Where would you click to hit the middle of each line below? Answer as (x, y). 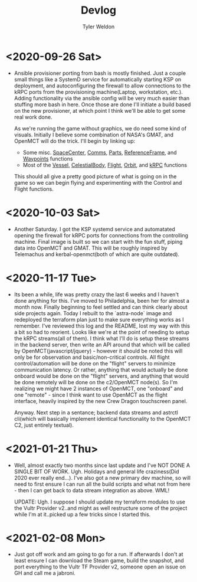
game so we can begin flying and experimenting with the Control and (98, 182)
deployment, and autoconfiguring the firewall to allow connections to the (102, 86)
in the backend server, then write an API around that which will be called (102, 344)
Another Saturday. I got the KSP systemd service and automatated (94, 229)
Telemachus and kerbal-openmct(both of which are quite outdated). (97, 254)
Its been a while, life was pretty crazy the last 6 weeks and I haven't (96, 294)
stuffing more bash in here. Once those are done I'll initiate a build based (102, 104)
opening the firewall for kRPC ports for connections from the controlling (101, 235)
